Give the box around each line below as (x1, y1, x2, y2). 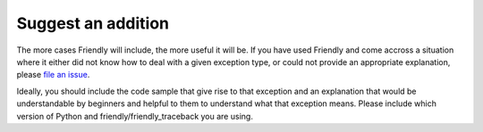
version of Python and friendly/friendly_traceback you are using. (16, 111, 254, 121)
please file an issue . (16, 70, 90, 80)
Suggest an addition (16, 13, 170, 33)
